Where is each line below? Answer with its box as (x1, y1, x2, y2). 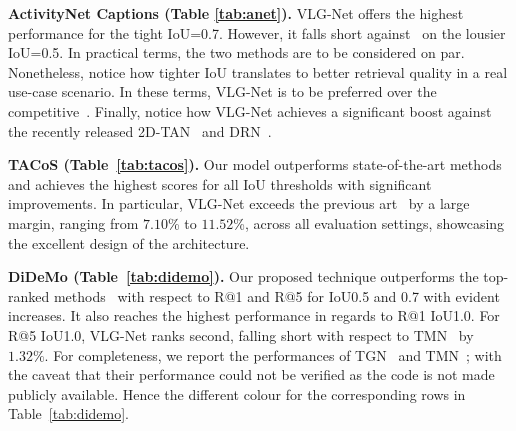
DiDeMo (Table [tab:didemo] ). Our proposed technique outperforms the (8, 266, 479, 287)
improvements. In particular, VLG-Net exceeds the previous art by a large (8, 193, 470, 214)
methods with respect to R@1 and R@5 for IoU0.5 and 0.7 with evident (53, 285, 500, 306)
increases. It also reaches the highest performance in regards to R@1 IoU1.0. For (8, 305, 500, 326)
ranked (8, 285, 50, 306)
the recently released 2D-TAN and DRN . (8, 120, 272, 141)
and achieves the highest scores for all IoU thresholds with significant (8, 173, 432, 194)
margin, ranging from (8, 212, 139, 233)
